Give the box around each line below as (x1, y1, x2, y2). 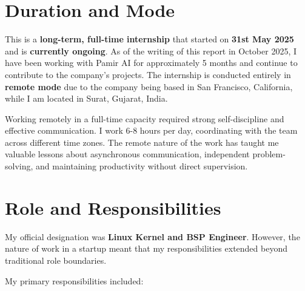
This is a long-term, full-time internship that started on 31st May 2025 (5, 33, 294, 45)
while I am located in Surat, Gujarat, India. (5, 92, 168, 105)
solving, (5, 160, 33, 172)
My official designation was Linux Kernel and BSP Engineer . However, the (5, 230, 300, 243)
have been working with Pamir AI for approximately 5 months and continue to (5, 56, 298, 69)
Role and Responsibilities (5, 195, 221, 220)
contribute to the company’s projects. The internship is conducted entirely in (5, 68, 291, 80)
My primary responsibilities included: (5, 274, 144, 287)
